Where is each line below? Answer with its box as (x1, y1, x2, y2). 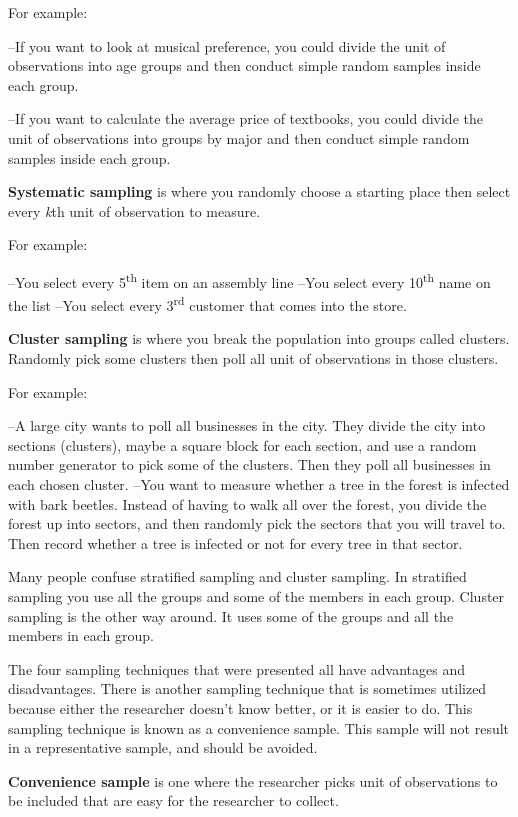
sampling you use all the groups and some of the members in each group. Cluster (8, 585, 505, 606)
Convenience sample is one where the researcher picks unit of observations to (8, 770, 498, 791)
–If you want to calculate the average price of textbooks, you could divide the (8, 108, 483, 129)
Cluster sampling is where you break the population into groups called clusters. (8, 328, 510, 349)
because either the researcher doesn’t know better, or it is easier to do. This (8, 697, 473, 718)
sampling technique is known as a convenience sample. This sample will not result (8, 717, 510, 738)
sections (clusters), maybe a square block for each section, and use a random (8, 434, 477, 455)
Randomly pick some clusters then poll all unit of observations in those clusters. (8, 348, 499, 369)
